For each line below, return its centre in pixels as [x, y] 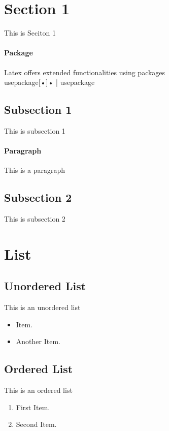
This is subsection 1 [35, 130]
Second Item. [36, 424]
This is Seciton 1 [30, 33]
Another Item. [38, 341]
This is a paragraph [35, 170]
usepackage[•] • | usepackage [49, 82]
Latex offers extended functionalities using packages [85, 72]
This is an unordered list [42, 307]
